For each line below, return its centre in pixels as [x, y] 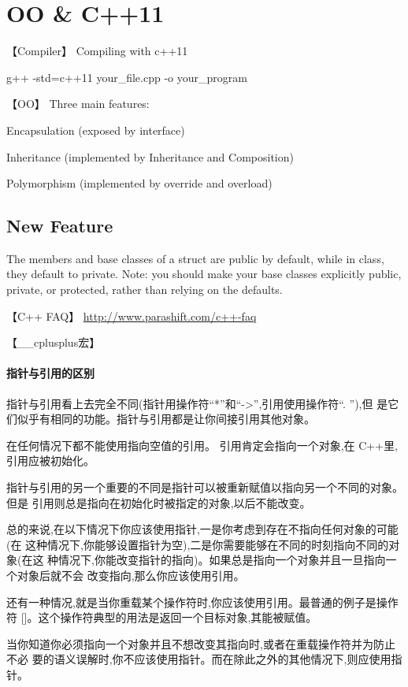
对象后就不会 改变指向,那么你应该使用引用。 [131, 575]
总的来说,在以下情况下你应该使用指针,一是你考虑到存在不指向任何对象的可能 [202, 529]
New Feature [60, 226]
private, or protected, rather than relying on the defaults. [145, 290]
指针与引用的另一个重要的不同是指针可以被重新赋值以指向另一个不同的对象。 [205, 487]
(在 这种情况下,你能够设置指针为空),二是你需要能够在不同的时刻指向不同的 [198, 544]
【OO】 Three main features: [78, 104]
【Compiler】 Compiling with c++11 [97, 51]
